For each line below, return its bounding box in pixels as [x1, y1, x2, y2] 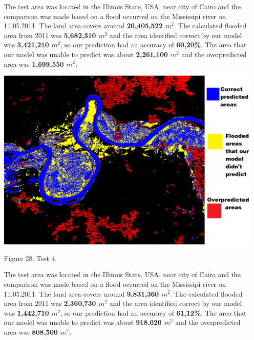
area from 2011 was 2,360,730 [4, 298, 96, 308]
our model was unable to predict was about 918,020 [4, 317, 162, 327]
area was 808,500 [4, 326, 58, 337]
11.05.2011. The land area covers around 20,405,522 [4, 20, 163, 31]
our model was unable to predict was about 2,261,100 [4, 49, 168, 59]
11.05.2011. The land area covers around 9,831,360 [4, 288, 159, 299]
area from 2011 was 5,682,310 [4, 30, 96, 40]
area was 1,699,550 [4, 59, 64, 69]
